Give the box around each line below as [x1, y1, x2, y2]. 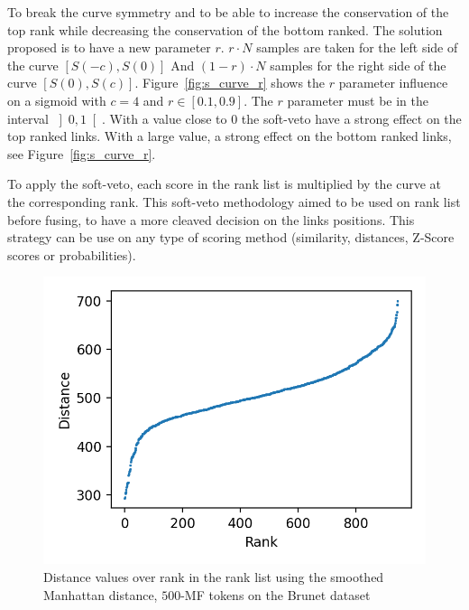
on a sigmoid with [7, 90, 106, 109]
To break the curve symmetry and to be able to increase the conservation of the [7, 3, 449, 21]
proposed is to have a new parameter [7, 38, 211, 57]
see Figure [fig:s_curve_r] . [7, 144, 156, 163]
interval [7, 108, 49, 127]
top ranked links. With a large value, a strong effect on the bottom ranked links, [7, 127, 452, 145]
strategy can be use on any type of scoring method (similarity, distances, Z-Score [7, 228, 455, 247]
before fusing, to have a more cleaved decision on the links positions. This [7, 210, 415, 229]
